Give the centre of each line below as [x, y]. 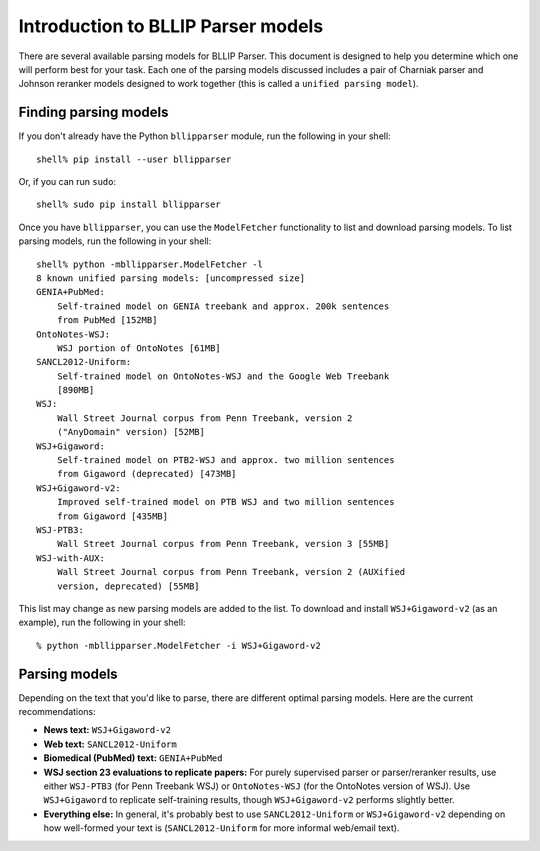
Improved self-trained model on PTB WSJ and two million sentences [225, 502]
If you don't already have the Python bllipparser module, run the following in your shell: [204, 136]
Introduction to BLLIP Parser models [171, 26]
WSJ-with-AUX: [70, 558]
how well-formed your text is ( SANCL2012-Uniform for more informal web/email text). [221, 828]
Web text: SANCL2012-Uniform [110, 744]
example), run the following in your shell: [102, 622]
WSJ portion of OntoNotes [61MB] [139, 348]
